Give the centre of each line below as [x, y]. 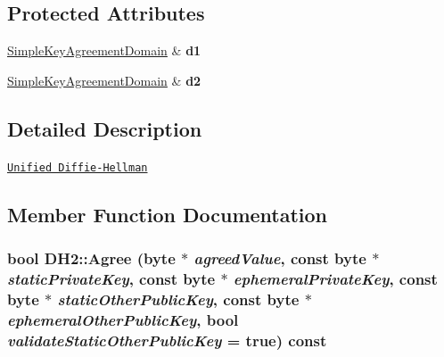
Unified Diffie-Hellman [78, 167]
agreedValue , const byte [280, 257]
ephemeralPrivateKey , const [335, 278]
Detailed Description [105, 128]
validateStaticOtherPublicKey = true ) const [167, 340]
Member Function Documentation [168, 214]
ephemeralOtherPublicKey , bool [123, 319]
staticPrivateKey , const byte [111, 278]
